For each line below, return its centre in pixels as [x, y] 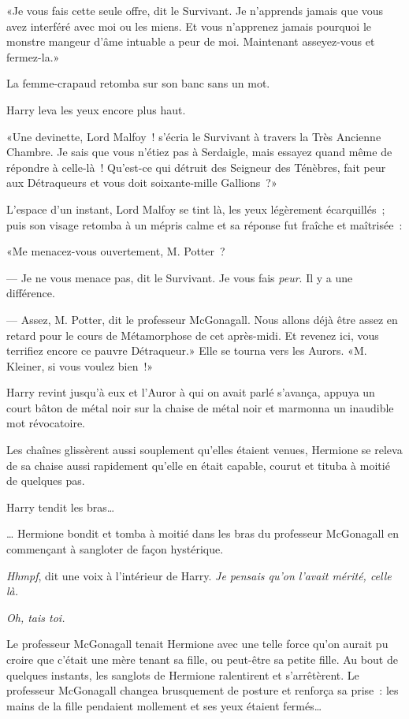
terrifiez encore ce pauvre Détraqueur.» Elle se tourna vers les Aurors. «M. [187, 350]
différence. [31, 293]
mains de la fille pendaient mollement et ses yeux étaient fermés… [164, 705]
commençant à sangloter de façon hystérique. [115, 549]
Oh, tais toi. [36, 617]
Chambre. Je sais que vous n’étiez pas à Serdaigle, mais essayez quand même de [199, 152]
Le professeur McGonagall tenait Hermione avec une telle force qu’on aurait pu [197, 644]
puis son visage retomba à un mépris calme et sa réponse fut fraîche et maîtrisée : [204, 224]
